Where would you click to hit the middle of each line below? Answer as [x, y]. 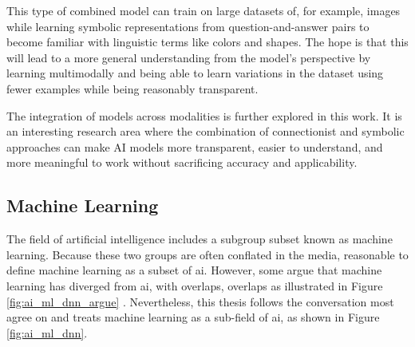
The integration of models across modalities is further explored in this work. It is [204, 115]
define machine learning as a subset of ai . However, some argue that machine [194, 270]
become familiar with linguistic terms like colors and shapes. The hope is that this [207, 42]
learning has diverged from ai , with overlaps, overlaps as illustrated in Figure [195, 285]
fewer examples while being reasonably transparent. [132, 88]
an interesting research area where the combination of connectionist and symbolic [206, 131]
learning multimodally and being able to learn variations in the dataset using [195, 73]
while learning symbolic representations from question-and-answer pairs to [188, 26]
